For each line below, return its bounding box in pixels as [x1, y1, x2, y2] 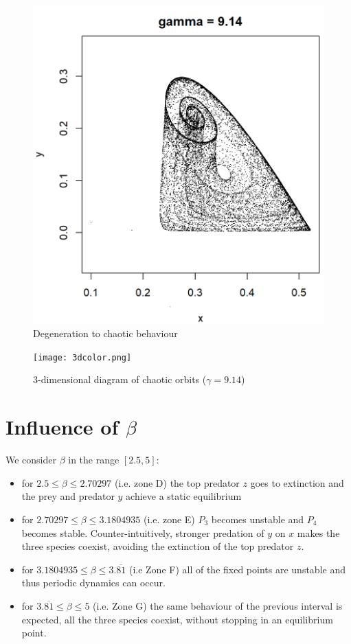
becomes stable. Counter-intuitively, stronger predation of [21, 525, 264, 540]
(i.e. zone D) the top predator [114, 475, 240, 490]
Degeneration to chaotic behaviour [33, 326, 178, 341]
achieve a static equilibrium [126, 489, 242, 503]
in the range [68, 452, 120, 467]
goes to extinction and [250, 475, 344, 490]
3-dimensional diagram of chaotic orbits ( [33, 372, 207, 387]
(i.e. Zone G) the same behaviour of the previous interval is [93, 598, 343, 612]
